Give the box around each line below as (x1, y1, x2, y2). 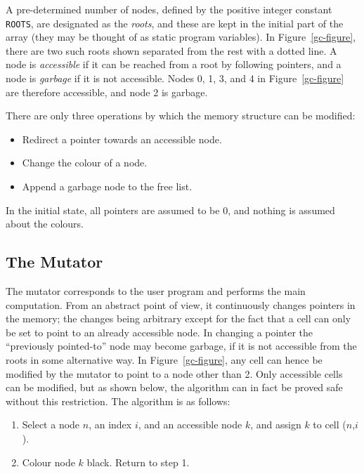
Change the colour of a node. (22, 155, 148, 170)
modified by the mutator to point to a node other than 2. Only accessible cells (6, 366, 343, 381)
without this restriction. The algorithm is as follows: (6, 393, 230, 408)
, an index (89, 417, 132, 432)
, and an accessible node (138, 417, 242, 432)
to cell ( (313, 417, 346, 432)
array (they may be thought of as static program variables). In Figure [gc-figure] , (6, 29, 356, 44)
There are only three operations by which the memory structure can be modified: (6, 108, 356, 123)
